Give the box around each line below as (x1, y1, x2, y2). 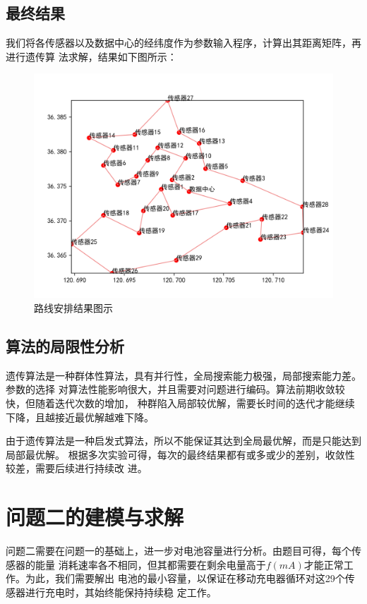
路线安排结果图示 (34, 300, 113, 315)
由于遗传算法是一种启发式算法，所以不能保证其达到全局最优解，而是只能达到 (6, 433, 361, 448)
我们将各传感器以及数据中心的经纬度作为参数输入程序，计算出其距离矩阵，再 (6, 35, 361, 50)
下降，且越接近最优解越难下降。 (6, 409, 154, 424)
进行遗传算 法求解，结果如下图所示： (6, 49, 177, 64)
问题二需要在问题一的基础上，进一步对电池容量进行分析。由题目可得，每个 (6, 543, 351, 558)
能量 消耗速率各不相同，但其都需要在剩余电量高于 (35, 557, 266, 572)
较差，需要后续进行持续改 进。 (6, 461, 148, 476)
